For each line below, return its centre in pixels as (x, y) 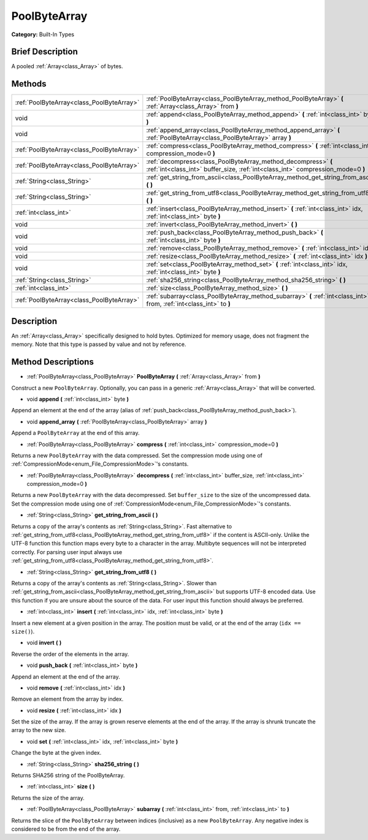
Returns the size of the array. (48, 798)
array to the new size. (39, 730)
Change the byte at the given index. (56, 753)
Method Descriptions (53, 362)
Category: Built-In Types (43, 34)
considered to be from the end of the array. (66, 829)
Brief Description (44, 52)
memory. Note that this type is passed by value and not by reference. (99, 344)
